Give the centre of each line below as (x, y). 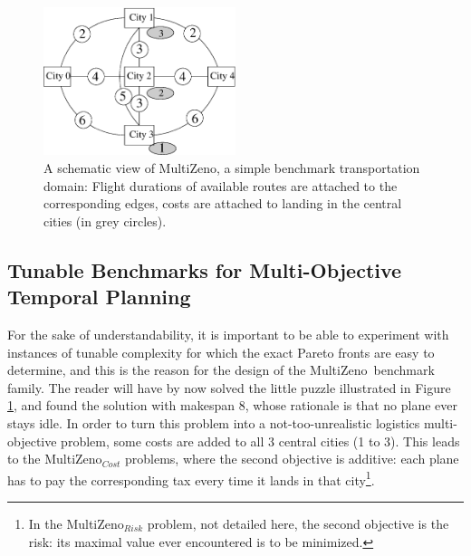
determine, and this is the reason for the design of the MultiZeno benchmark (221, 370)
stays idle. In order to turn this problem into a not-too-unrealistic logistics (214, 422)
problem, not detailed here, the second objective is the (298, 523)
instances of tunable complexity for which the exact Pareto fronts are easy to (221, 352)
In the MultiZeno (76, 523)
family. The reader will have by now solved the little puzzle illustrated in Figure (229, 387)
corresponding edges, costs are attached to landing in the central (223, 203)
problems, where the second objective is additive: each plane (292, 459)
